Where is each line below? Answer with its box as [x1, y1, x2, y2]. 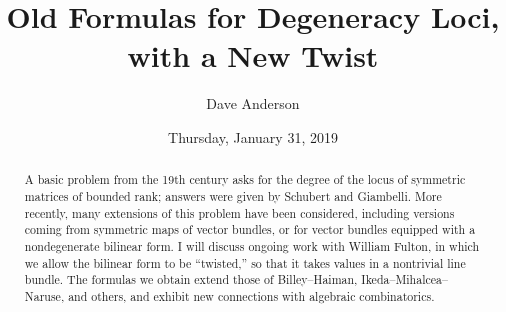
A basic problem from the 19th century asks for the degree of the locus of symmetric [24, 171, 466, 188]
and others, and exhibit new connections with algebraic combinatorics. [68, 287, 435, 304]
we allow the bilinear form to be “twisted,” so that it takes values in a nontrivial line [24, 254, 466, 271]
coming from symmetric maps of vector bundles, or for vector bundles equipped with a [24, 221, 476, 238]
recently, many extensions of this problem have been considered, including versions [24, 204, 455, 221]
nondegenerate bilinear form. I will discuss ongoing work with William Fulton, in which [24, 237, 480, 254]
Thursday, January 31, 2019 [168, 126, 338, 147]
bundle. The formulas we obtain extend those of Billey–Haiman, [24, 271, 358, 288]
